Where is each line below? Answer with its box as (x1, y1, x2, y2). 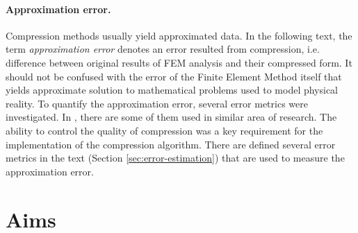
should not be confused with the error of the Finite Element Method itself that (6, 69, 342, 83)
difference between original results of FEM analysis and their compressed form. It (6, 55, 352, 69)
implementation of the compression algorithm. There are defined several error (6, 137, 336, 151)
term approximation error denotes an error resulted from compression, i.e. (6, 42, 320, 56)
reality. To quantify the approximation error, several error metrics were (6, 96, 308, 110)
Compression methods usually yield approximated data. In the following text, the (6, 28, 352, 42)
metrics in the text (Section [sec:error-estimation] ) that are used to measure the (6, 150, 345, 165)
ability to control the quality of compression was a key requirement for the (6, 123, 323, 137)
